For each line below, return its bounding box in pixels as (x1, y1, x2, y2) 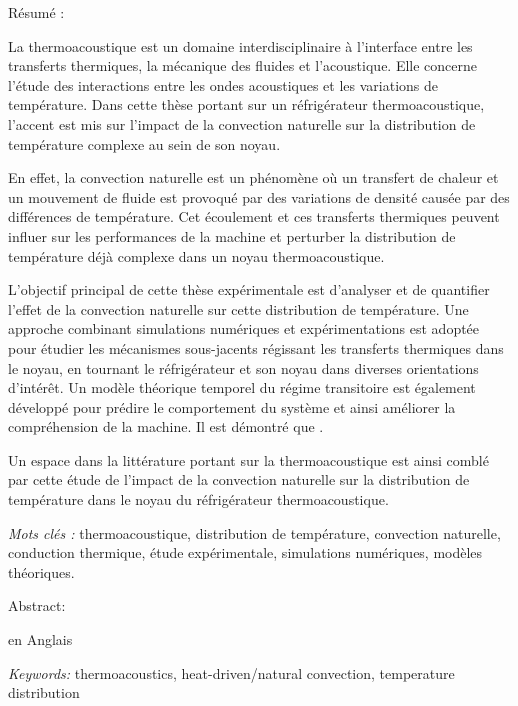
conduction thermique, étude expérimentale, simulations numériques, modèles (8, 542, 483, 563)
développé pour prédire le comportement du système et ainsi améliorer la (8, 396, 456, 417)
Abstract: (8, 595, 66, 616)
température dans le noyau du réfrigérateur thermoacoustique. (8, 489, 389, 510)
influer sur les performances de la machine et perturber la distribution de (8, 225, 456, 246)
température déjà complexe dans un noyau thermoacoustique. (8, 245, 385, 266)
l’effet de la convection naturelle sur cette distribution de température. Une (8, 298, 469, 319)
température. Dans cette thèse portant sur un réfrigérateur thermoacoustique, (8, 94, 485, 115)
